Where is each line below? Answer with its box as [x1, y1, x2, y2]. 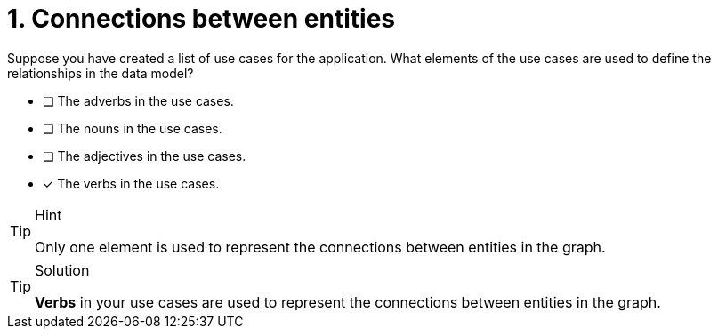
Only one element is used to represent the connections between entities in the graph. [35, 237, 606, 256]
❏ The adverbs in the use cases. [43, 92, 234, 108]
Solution [35, 260, 90, 279]
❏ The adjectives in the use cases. [43, 148, 246, 164]
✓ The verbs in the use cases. [43, 175, 220, 191]
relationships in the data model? [7, 65, 194, 81]
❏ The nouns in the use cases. [43, 120, 222, 136]
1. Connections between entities [7, 4, 395, 34]
